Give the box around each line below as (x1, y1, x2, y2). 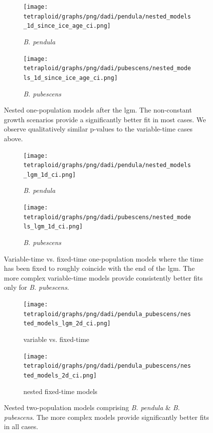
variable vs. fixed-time (23, 334, 90, 344)
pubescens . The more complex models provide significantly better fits (4, 412, 209, 422)
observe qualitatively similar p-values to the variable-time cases (4, 124, 193, 134)
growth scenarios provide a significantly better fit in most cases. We (4, 114, 206, 124)
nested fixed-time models (23, 386, 97, 396)
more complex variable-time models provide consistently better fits (4, 272, 203, 282)
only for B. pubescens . (4, 282, 69, 292)
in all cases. (4, 421, 39, 432)
